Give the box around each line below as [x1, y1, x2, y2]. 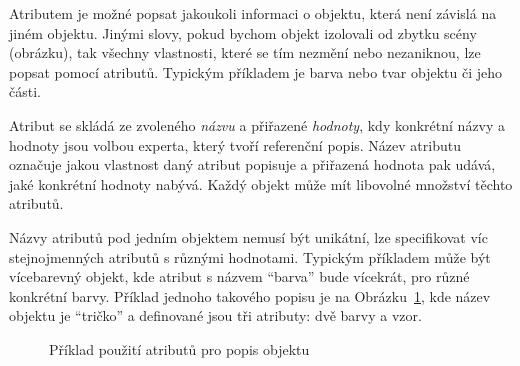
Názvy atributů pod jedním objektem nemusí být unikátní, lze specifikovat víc [9, 226, 488, 247]
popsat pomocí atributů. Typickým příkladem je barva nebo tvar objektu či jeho [9, 61, 503, 82]
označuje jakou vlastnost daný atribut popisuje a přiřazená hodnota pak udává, [9, 154, 496, 175]
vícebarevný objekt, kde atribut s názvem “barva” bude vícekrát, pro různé [9, 266, 470, 287]
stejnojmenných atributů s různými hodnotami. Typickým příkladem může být [9, 246, 491, 267]
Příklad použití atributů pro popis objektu [49, 338, 310, 359]
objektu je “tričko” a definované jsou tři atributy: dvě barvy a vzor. [9, 305, 422, 326]
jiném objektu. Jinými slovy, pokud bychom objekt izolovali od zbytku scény [9, 22, 477, 43]
